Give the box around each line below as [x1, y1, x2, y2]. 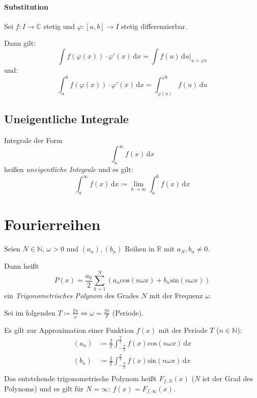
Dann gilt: [4, 38, 36, 48]
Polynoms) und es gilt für [4, 383, 84, 393]
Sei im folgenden [4, 307, 55, 318]
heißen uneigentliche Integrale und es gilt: [4, 164, 133, 175]
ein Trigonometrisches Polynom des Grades [4, 290, 139, 301]
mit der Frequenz [149, 290, 203, 301]
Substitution [4, 1, 48, 12]
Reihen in [125, 243, 155, 254]
